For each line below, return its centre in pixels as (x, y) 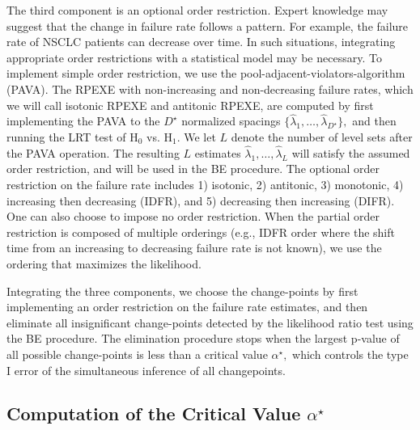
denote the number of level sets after (322, 136)
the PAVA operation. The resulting (93, 152)
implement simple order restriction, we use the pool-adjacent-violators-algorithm (206, 73)
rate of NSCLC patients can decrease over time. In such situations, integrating (201, 42)
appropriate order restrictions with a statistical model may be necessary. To (194, 57)
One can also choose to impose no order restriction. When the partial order (193, 216)
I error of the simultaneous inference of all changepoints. (146, 370)
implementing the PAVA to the (83, 121)
